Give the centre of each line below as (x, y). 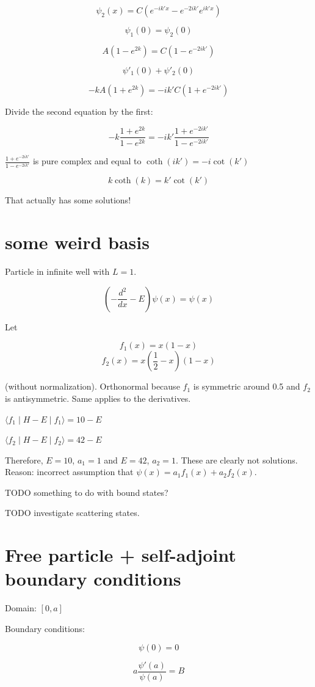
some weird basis (77, 242)
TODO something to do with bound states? (87, 492)
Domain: (21, 608)
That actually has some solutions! (68, 200)
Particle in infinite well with (57, 271)
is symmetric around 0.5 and (247, 386)
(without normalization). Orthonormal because (92, 386)
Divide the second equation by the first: (79, 111)
